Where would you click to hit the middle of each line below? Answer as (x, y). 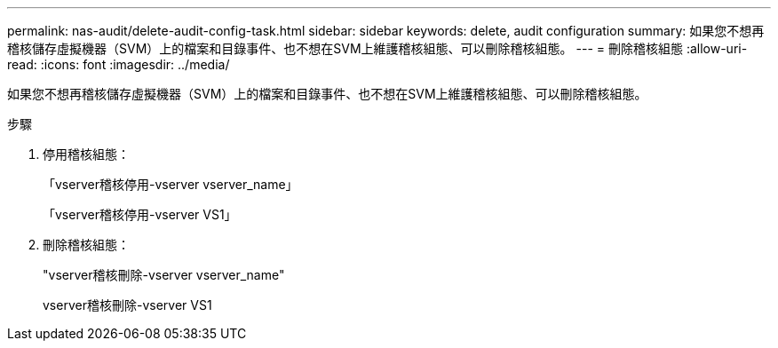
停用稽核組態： (86, 154)
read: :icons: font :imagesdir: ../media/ (119, 64)
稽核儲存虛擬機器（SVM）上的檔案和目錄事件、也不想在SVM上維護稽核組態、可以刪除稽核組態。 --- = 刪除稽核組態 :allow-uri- (377, 48)
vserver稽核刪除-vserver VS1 (127, 305)
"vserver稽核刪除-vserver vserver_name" (164, 275)
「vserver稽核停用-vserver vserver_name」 (171, 184)
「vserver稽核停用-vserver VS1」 (140, 214)
